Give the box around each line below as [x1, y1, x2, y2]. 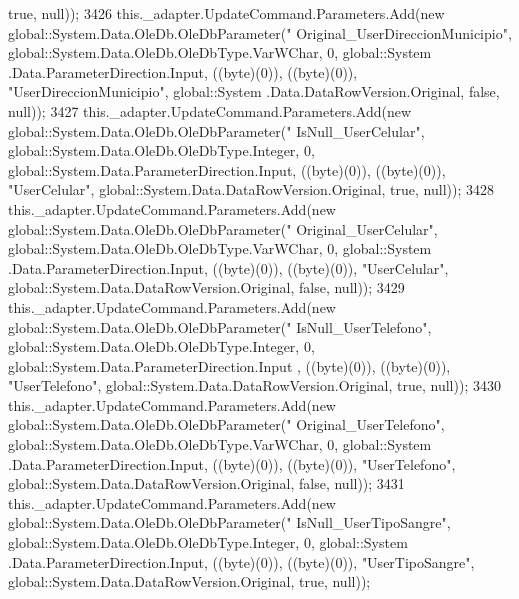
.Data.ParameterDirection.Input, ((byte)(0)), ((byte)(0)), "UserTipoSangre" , [8, 551, 475, 572]
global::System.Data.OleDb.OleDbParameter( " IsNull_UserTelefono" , [8, 316, 432, 337]
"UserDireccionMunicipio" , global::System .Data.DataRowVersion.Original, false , [8, 81, 500, 102]
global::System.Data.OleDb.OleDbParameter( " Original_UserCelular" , [8, 218, 438, 239]
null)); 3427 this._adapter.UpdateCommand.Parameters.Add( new [8, 100, 412, 121]
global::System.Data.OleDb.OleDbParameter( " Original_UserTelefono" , [8, 414, 445, 435]
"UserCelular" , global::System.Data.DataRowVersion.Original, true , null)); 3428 [8, 179, 495, 200]
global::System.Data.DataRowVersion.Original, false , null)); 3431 [8, 473, 405, 494]
